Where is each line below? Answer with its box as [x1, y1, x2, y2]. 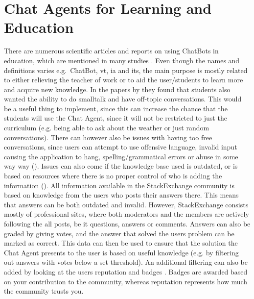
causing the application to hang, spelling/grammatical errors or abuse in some [4, 151, 238, 161]
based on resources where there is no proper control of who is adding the [4, 171, 222, 181]
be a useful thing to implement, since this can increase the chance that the [4, 103, 228, 113]
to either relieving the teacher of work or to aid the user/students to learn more [4, 75, 243, 85]
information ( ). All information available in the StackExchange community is [4, 180, 234, 190]
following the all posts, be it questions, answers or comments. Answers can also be [4, 219, 251, 228]
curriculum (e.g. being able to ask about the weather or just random [4, 123, 209, 133]
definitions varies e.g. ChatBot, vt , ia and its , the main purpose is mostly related [4, 65, 248, 75]
